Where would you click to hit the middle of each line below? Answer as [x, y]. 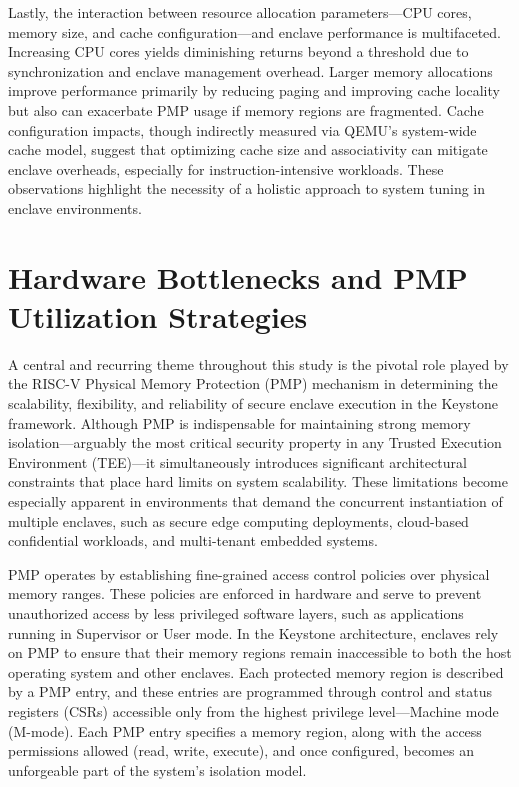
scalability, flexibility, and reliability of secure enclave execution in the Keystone [253, 403]
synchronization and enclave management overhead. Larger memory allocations [250, 70]
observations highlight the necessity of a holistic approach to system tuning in [247, 188]
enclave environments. [75, 207]
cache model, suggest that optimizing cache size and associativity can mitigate [248, 149]
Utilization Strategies [158, 315]
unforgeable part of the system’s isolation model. [157, 769]
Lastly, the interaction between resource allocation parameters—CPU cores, [240, 12]
